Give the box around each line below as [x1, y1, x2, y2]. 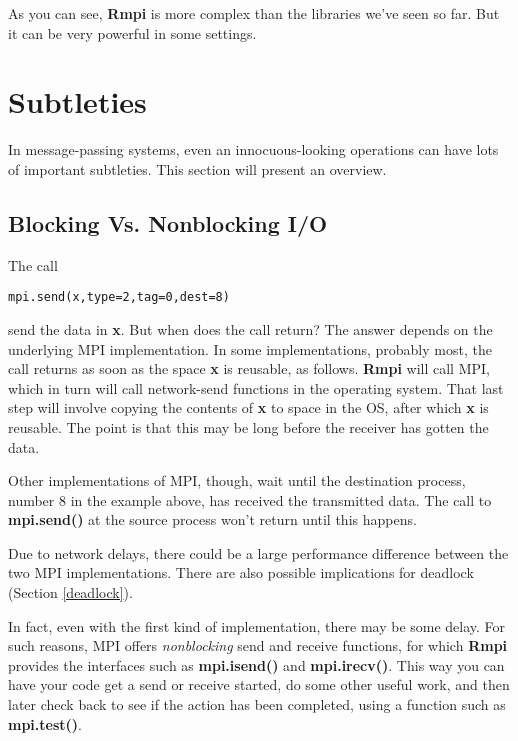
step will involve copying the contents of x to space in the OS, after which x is [8, 397, 489, 418]
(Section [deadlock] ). [8, 582, 133, 603]
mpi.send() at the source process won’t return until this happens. [8, 509, 417, 530]
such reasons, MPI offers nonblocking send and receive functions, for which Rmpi [8, 635, 508, 656]
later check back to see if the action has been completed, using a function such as [8, 694, 506, 715]
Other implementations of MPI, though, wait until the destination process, [8, 470, 466, 491]
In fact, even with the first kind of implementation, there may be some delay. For [8, 615, 506, 636]
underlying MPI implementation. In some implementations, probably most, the [8, 338, 492, 359]
